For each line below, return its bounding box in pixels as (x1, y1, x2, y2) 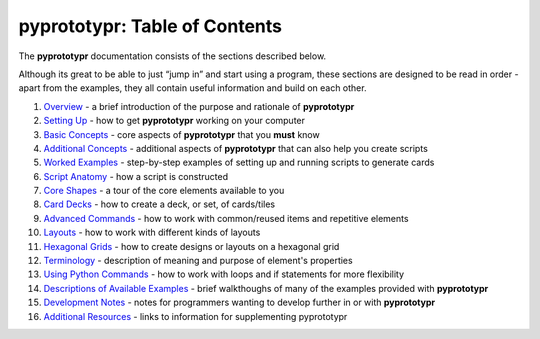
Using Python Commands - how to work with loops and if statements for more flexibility (43, 268, 405, 280)
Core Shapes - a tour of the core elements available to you (43, 185, 285, 197)
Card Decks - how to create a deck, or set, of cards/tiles (43, 198, 275, 210)
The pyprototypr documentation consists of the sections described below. (18, 50, 327, 62)
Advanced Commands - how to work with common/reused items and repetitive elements (43, 212, 409, 224)
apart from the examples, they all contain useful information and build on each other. (18, 82, 367, 94)
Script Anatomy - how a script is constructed (43, 170, 229, 182)
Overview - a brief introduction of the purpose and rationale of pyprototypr (43, 100, 355, 112)
